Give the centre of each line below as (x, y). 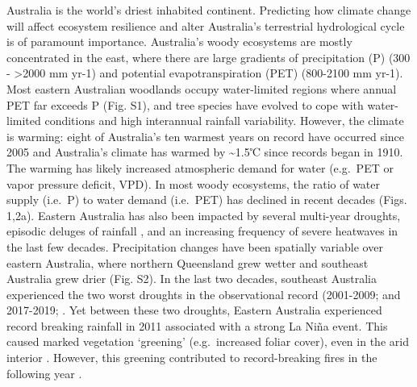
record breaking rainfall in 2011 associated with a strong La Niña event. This (197, 325)
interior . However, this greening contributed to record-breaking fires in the (192, 358)
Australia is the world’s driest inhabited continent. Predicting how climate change (209, 10)
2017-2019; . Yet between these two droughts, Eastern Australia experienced (194, 310)
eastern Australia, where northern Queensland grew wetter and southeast (188, 262)
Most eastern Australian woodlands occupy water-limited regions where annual (202, 88)
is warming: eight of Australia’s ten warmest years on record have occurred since (206, 136)
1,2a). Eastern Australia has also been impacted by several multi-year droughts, (204, 215)
